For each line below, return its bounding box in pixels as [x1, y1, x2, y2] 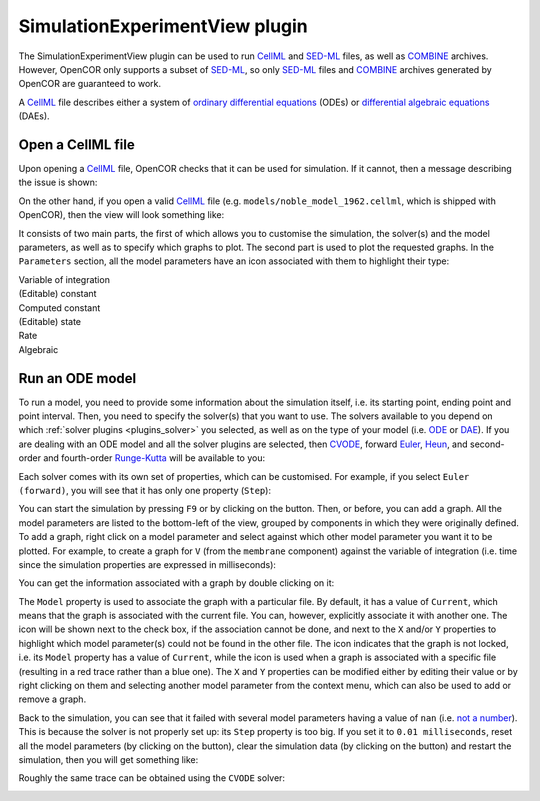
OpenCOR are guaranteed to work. [18, 78, 162, 90]
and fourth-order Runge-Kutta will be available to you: [43, 452, 265, 464]
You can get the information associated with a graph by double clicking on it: [18, 577, 335, 589]
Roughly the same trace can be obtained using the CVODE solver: [18, 772, 285, 784]
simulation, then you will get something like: [18, 753, 199, 765]
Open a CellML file [18, 136, 135, 153]
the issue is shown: [18, 176, 98, 189]
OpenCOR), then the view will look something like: [18, 209, 225, 221]
